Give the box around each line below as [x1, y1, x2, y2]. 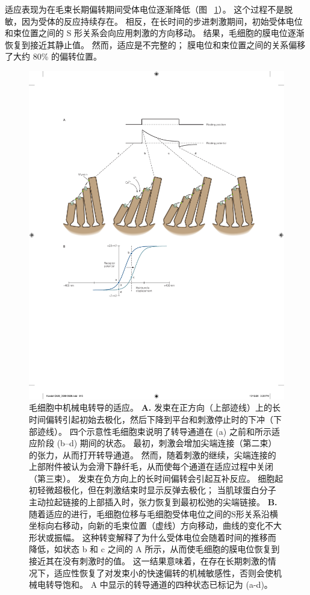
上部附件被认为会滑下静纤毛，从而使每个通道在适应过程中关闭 [29, 460, 273, 473]
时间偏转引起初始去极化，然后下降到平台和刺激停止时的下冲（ [29, 413, 273, 425]
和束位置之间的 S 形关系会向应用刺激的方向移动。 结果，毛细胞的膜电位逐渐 [5, 26, 305, 39]
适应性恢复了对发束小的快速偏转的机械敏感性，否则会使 [54, 566, 273, 579]
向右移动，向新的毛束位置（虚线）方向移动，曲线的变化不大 [45, 519, 282, 532]
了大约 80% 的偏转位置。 [5, 50, 102, 63]
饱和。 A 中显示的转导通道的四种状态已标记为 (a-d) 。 [62, 578, 273, 591]
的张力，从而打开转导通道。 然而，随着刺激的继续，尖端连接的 [29, 448, 276, 461]
